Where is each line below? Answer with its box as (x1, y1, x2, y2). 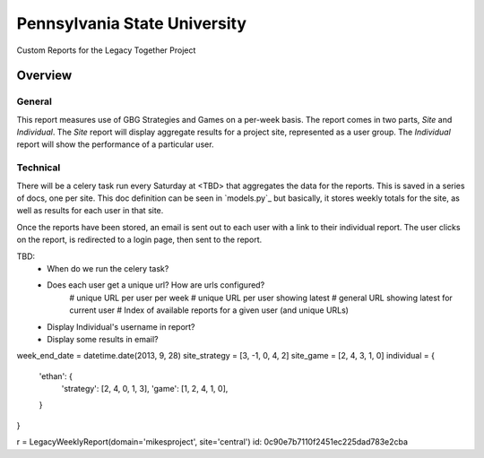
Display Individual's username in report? (47, 321, 195, 332)
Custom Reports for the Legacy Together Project (16, 45, 196, 56)
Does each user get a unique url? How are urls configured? (47, 280, 265, 290)
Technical (16, 161, 61, 174)
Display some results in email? (47, 333, 159, 344)
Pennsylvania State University (16, 13, 246, 33)
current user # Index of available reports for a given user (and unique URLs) (69, 305, 350, 315)
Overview (16, 68, 73, 83)
